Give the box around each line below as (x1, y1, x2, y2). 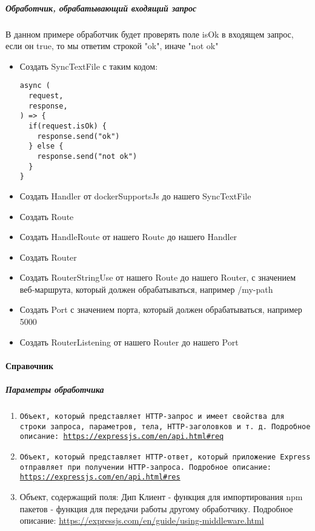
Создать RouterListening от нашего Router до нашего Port (19, 335, 239, 348)
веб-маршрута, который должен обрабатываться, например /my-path (19, 282, 273, 295)
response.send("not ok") (37, 152, 138, 161)
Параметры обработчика (5, 383, 104, 396)
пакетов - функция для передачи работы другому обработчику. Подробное (19, 502, 293, 515)
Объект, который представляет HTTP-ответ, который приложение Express (19, 452, 311, 461)
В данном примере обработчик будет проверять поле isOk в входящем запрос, (5, 27, 294, 40)
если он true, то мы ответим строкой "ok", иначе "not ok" (5, 39, 219, 52)
